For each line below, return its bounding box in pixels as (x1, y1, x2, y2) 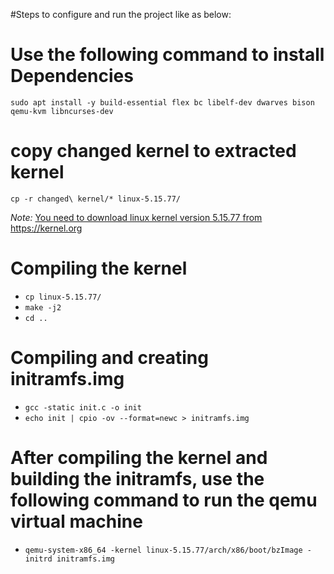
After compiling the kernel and (10, 446, 268, 469)
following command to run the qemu (10, 489, 318, 511)
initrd (24, 554, 53, 564)
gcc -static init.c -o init (24, 402, 142, 413)
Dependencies (10, 65, 134, 88)
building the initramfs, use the (10, 467, 265, 490)
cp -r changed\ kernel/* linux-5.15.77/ (10, 194, 182, 204)
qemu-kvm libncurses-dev (10, 106, 114, 116)
